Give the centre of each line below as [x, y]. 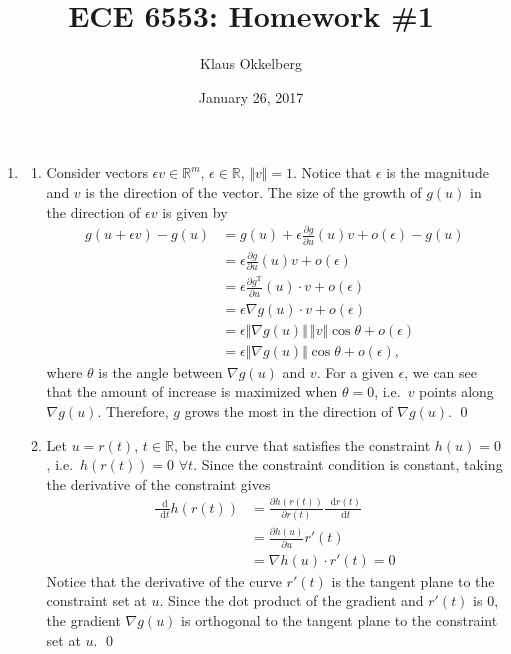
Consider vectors [97, 172]
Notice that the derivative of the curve [164, 580]
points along [456, 391]
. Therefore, [133, 410]
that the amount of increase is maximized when [192, 391]
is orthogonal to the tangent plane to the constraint [339, 620]
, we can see [440, 371]
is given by [195, 211]
